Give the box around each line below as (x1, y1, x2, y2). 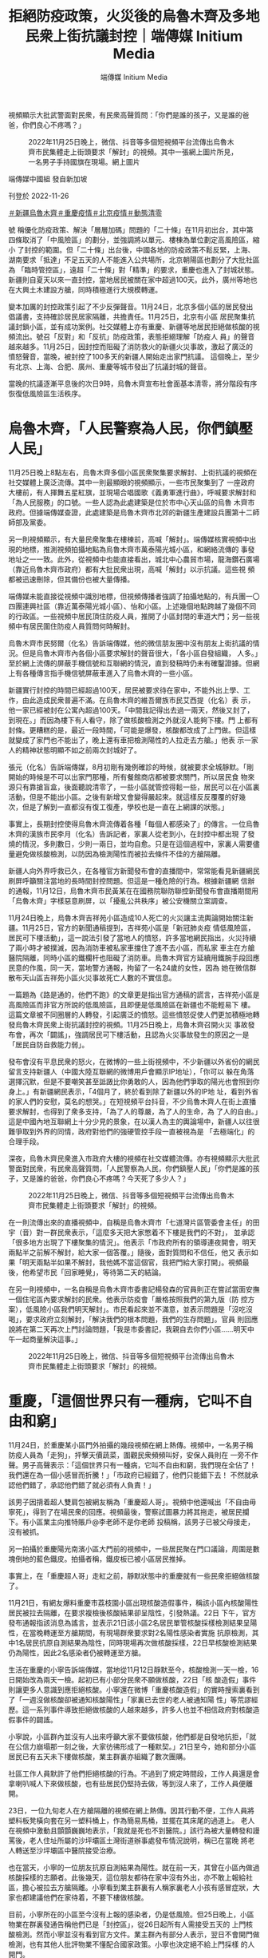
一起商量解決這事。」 (14, 1334, 82, 1344)
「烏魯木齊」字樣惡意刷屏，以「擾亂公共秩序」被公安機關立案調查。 (8, 896, 232, 905)
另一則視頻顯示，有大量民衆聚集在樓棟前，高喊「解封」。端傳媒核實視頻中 (8, 534, 250, 544)
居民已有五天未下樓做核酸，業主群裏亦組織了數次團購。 (8, 1751, 190, 1761)
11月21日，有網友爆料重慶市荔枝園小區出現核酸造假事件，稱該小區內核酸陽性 (8, 1598, 259, 1607)
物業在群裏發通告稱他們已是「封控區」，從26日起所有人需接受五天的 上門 (8, 1919, 246, 1929)
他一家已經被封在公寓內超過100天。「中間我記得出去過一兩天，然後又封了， (8, 705, 254, 715)
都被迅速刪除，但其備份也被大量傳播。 (8, 574, 134, 584)
